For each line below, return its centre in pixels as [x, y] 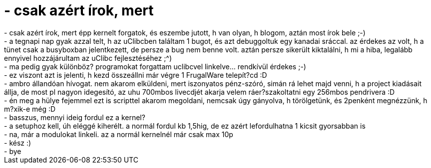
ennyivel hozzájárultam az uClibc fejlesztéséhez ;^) [88, 58]
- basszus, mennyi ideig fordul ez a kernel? [75, 117]
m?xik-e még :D [30, 109]
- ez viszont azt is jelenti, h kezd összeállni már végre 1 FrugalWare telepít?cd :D [136, 75]
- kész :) [18, 143]
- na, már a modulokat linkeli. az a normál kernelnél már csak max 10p [119, 134]
